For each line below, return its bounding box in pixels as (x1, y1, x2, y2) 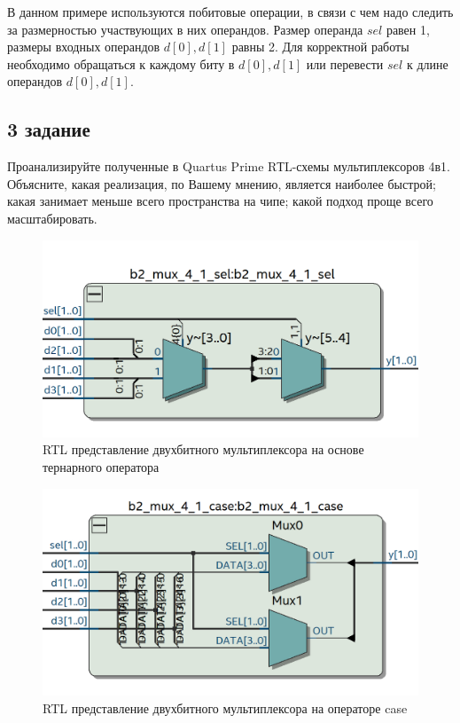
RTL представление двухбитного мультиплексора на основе (43, 440, 364, 459)
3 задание (7, 115, 90, 143)
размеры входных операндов (7, 37, 160, 56)
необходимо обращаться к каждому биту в (7, 54, 235, 73)
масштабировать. (7, 208, 97, 227)
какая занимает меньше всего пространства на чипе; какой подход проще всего (7, 192, 433, 210)
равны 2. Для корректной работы (231, 37, 409, 56)
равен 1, (386, 20, 430, 38)
